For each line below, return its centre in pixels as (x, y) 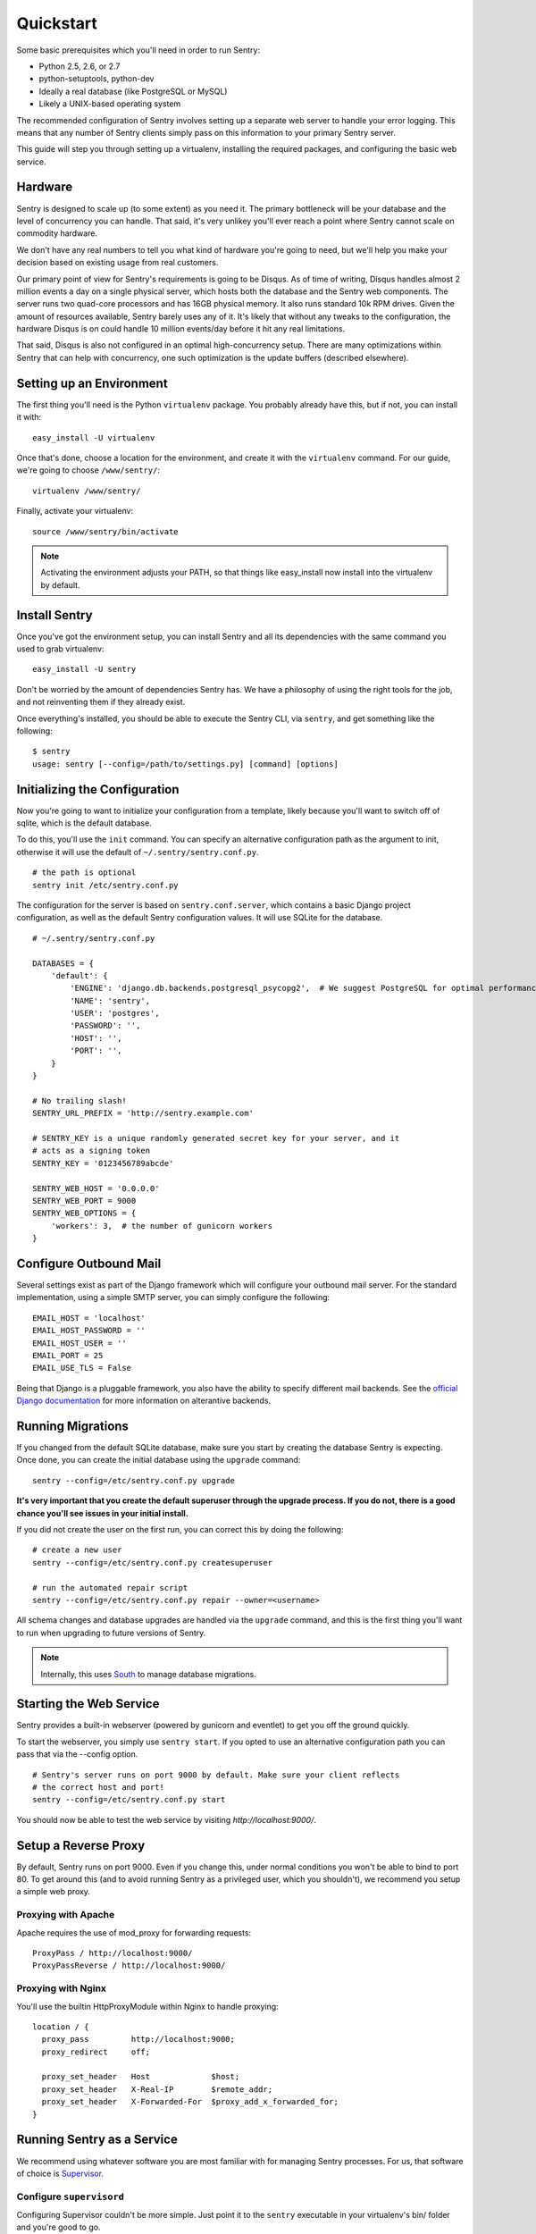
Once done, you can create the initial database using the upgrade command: (159, 1460)
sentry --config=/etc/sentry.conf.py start (129, 1800)
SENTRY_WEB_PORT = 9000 (84, 1201)
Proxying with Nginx (62, 1988)
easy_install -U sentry (84, 669)
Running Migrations (73, 1426)
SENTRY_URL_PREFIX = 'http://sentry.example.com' (143, 1113)
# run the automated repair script (110, 1587)
